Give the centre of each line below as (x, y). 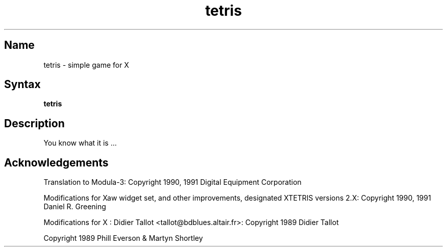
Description (34, 123)
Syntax (22, 85)
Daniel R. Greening (75, 207)
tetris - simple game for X (86, 65)
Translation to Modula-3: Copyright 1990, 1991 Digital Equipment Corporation (172, 182)
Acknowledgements (56, 162)
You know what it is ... (80, 143)
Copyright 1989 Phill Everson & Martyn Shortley (123, 238)
